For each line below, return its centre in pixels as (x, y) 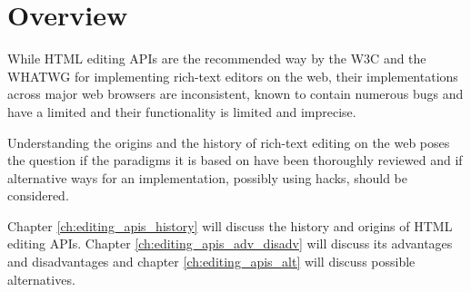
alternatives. (41, 279)
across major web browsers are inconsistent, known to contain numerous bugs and (235, 94)
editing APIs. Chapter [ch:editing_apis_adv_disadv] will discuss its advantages (230, 243)
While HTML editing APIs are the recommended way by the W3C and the (217, 58)
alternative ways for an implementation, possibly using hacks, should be (208, 177)
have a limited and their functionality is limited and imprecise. (182, 111)
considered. (38, 195)
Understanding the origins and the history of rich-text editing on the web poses (229, 142)
